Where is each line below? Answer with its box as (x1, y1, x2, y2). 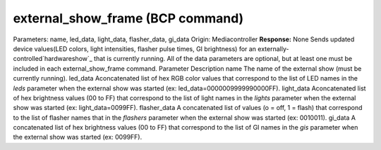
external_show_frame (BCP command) (13, 11, 244, 26)
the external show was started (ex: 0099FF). (13, 133, 143, 142)
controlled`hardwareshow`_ (13, 55, 93, 63)
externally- (258, 44, 289, 53)
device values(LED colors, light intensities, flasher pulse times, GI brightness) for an (13, 44, 257, 53)
